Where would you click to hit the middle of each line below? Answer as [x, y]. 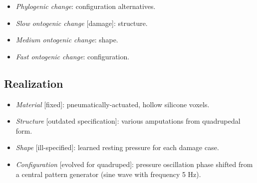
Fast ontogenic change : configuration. [73, 56]
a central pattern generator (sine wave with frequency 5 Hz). [108, 174]
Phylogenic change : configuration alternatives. [86, 6]
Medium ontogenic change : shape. [67, 40]
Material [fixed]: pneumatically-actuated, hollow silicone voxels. [113, 104]
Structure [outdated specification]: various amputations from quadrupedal [128, 121]
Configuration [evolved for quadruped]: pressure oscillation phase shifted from [134, 164]
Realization [34, 83]
